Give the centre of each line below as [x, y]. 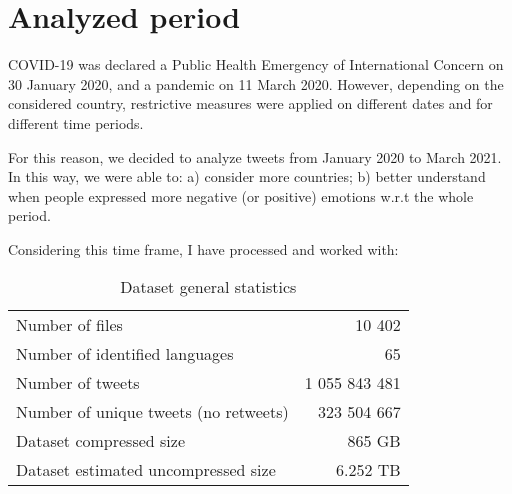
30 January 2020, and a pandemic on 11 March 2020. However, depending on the [256, 83]
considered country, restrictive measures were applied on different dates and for [250, 103]
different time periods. [76, 122]
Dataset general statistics [208, 287]
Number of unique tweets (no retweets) [152, 412]
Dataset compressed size [101, 441]
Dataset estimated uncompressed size [146, 470]
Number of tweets [78, 383]
